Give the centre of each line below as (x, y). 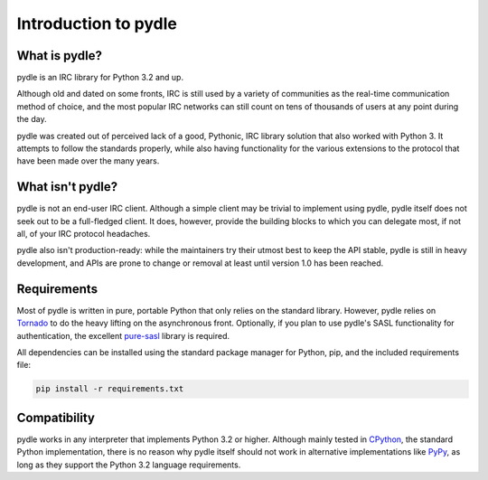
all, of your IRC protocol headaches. (84, 234)
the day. (32, 119)
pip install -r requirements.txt (110, 389)
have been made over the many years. (88, 161)
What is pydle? (60, 56)
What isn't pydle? (67, 187)
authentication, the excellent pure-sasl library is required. (123, 335)
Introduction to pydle (97, 24)
